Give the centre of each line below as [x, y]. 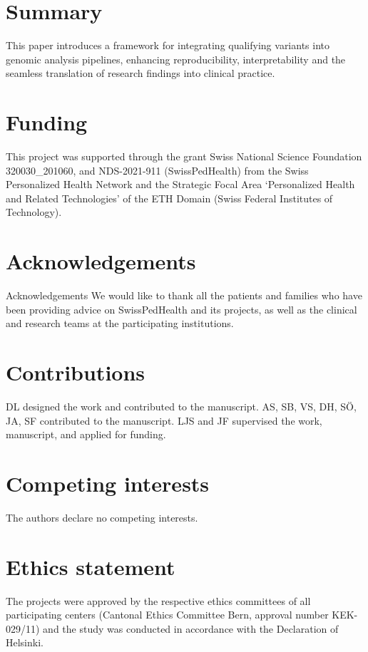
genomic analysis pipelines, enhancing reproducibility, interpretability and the [176, 59]
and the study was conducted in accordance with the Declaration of [191, 628]
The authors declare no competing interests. [102, 517]
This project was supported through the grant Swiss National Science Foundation [184, 156]
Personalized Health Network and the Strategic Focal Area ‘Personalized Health [180, 184]
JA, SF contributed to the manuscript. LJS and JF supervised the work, [164, 420]
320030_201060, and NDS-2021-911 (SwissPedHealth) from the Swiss [157, 170]
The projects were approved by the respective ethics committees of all [158, 600]
